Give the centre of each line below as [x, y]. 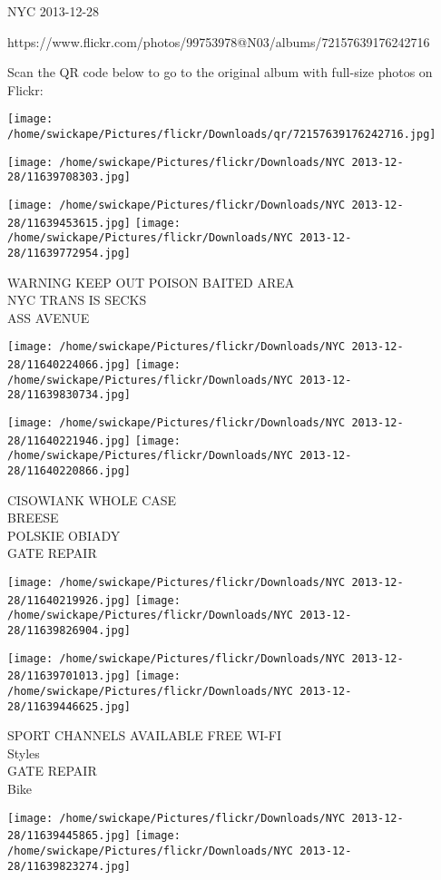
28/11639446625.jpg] [69, 706]
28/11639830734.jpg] [69, 395]
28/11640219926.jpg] [69, 600]
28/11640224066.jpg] [69, 365]
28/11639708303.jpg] [69, 177]
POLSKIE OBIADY [64, 535]
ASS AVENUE [49, 317]
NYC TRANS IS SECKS [77, 300]
